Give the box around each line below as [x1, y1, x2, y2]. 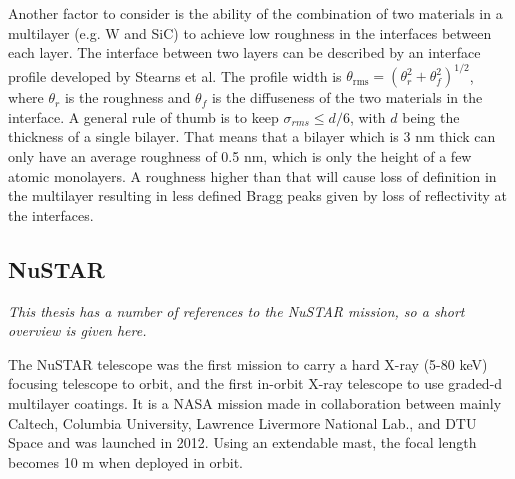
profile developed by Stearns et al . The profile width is [8, 65, 342, 86]
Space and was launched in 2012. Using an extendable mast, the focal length [8, 432, 477, 453]
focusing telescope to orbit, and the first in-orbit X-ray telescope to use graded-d [8, 373, 503, 394]
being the [402, 106, 460, 127]
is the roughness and [64, 87, 191, 108]
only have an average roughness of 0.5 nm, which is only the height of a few [8, 146, 472, 167]
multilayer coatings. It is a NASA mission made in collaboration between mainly [8, 393, 502, 414]
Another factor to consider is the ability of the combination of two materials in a [8, 3, 503, 23]
